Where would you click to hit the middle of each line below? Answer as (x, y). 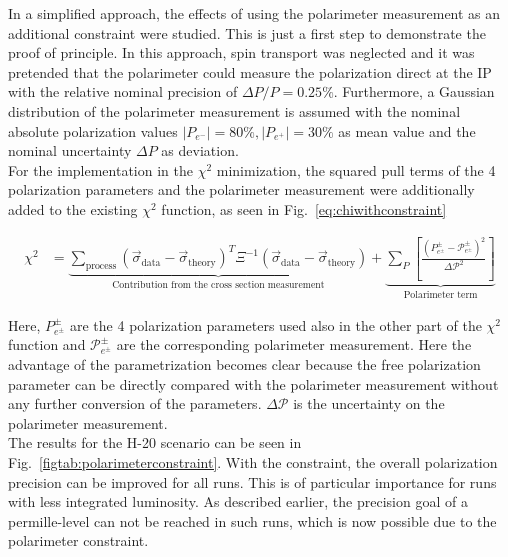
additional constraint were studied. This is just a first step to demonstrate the (247, 32)
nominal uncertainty (70, 150)
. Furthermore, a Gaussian (414, 91)
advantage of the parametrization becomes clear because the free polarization (244, 363)
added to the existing (73, 208)
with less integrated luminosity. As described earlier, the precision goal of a (238, 501)
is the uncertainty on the (369, 403)
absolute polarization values (93, 130)
